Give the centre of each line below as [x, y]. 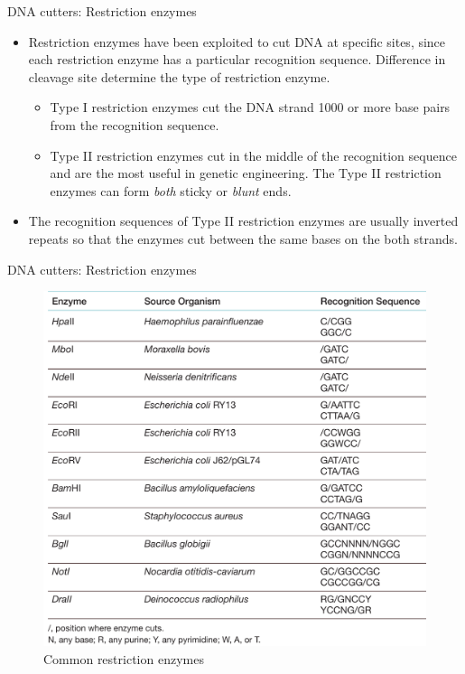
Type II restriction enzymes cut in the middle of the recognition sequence [253, 155]
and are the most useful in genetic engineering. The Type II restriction [246, 173]
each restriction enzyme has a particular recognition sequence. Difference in [237, 59]
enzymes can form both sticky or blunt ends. [171, 190]
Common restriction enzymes [124, 658]
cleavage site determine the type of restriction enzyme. [179, 76]
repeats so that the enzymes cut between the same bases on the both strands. [243, 238]
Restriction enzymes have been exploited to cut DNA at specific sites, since [237, 41]
